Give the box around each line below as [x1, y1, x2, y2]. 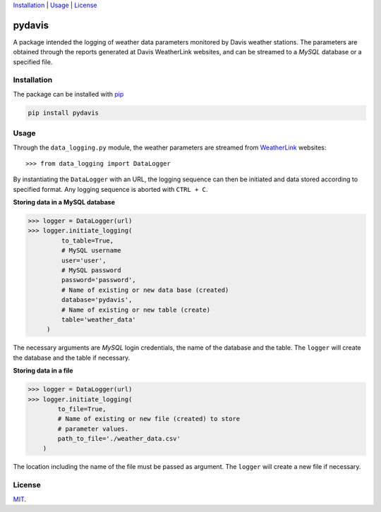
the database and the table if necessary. [13, 353, 131, 362]
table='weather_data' [61, 316, 137, 324]
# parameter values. [57, 425, 129, 433]
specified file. [13, 57, 53, 66]
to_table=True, [61, 236, 114, 245]
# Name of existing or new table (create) [61, 305, 211, 314]
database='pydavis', [61, 296, 133, 304]
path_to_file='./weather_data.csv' [57, 434, 181, 443]
